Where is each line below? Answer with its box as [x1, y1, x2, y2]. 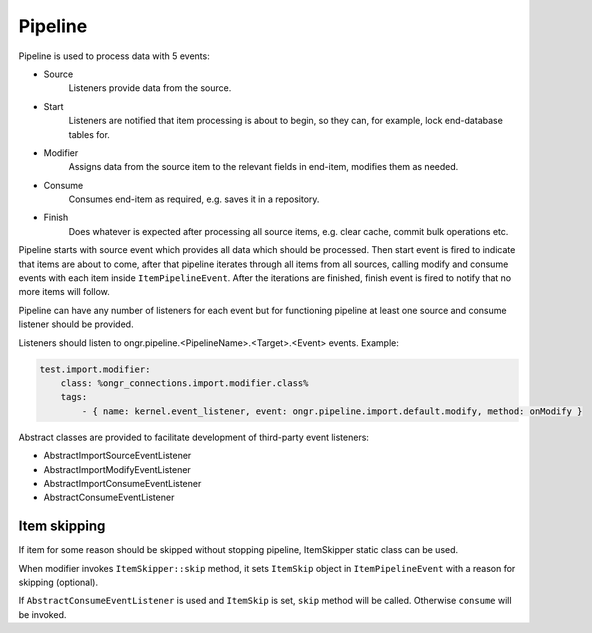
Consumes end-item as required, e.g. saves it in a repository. [68, 193, 320, 205]
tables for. [68, 128, 110, 140]
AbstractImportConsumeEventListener [43, 477, 202, 489]
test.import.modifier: [39, 363, 151, 375]
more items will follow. [18, 286, 110, 298]
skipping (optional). [18, 576, 99, 588]
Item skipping [18, 518, 106, 535]
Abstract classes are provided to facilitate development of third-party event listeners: [18, 431, 370, 443]
